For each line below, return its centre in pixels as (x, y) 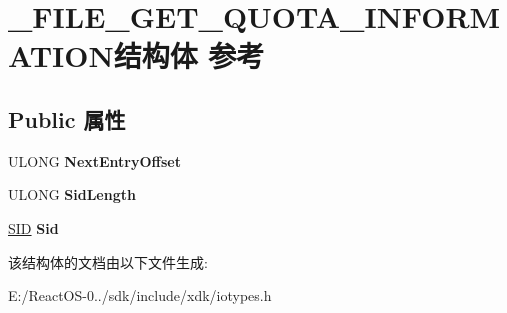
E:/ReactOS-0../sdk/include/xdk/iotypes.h (140, 295)
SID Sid (33, 227)
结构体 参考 (189, 55)
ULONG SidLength (72, 194)
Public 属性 (67, 118)
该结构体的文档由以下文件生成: (108, 261)
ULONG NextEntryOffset (94, 160)
